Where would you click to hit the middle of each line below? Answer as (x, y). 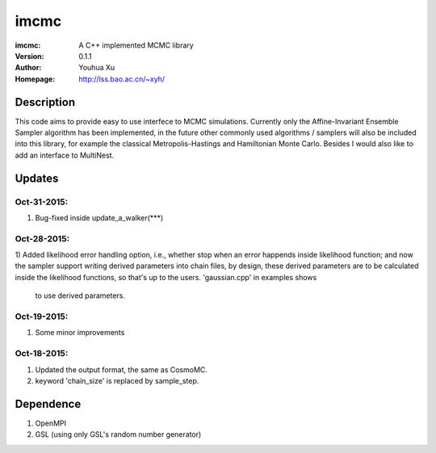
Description (45, 102)
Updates (37, 178)
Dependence (48, 404)
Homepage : (35, 79)
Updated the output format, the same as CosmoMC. (121, 369)
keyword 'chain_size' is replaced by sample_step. (117, 380)
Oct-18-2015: (42, 354)
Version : (29, 56)
